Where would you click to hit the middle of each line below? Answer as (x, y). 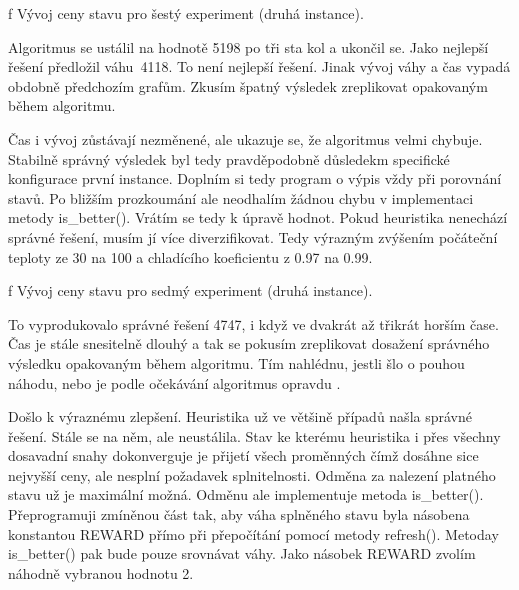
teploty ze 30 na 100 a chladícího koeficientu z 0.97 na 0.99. (190, 256)
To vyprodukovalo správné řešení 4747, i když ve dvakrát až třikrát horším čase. (253, 323)
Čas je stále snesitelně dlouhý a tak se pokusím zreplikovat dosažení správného (249, 343)
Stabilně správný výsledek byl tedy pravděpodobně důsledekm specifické (229, 158)
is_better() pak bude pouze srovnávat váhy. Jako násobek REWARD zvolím (242, 553)
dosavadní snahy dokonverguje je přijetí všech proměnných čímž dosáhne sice (243, 455)
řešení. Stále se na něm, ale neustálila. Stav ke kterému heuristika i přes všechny (254, 435)
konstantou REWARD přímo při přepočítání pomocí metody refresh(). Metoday (253, 533)
